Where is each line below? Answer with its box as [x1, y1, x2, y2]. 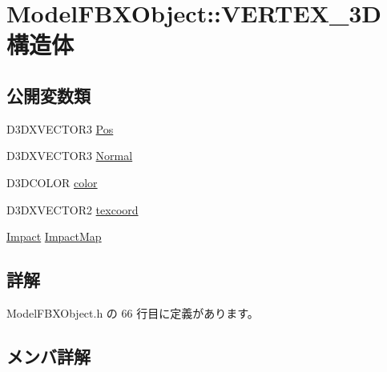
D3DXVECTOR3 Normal [6, 147, 133, 164]
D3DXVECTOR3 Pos [6, 120, 114, 137]
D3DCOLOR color [6, 174, 98, 190]
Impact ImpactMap [6, 228, 102, 245]
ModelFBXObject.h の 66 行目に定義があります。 [6, 304, 259, 321]
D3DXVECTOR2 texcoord [6, 201, 139, 218]
